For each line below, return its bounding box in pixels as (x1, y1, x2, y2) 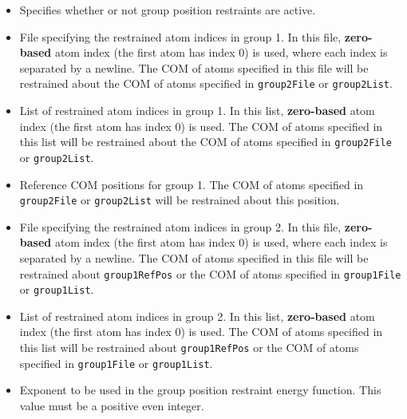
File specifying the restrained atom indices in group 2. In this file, (19, 218, 342, 235)
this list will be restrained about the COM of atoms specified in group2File (19, 133, 392, 150)
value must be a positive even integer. (19, 397, 204, 413)
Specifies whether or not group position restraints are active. (19, 2, 316, 18)
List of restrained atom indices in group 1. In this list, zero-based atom (19, 102, 375, 119)
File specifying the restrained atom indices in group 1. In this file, (19, 28, 342, 45)
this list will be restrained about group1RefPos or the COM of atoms (19, 339, 359, 356)
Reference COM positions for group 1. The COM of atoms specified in (19, 176, 364, 192)
